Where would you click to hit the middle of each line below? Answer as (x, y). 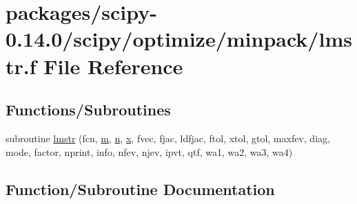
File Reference (113, 66)
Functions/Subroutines (88, 110)
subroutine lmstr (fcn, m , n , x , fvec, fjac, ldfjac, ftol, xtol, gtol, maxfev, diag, (168, 138)
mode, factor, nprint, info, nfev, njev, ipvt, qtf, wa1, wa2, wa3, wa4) (149, 151)
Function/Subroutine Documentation (140, 189)
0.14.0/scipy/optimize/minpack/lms (179, 39)
